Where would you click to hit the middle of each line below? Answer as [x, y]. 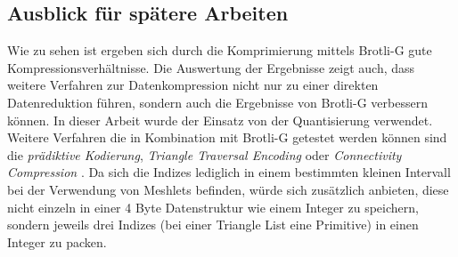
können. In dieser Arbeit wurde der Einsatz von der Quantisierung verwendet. [220, 120]
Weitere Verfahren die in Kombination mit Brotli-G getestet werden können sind [227, 137]
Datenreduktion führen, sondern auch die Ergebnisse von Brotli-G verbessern [217, 102]
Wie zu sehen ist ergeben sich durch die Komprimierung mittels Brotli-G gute [220, 50]
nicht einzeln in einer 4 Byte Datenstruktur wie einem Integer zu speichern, [213, 207]
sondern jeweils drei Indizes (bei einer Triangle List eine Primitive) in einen [213, 225]
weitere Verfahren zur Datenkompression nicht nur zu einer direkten [193, 85]
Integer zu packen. [57, 241]
